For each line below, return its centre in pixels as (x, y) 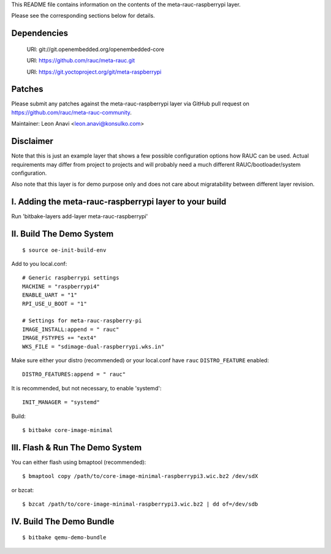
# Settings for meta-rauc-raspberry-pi (82, 321)
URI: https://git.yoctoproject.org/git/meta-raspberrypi (94, 72)
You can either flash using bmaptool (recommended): (79, 462)
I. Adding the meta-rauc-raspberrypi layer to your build (119, 202)
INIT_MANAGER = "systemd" (61, 402)
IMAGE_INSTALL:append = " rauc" (71, 329)
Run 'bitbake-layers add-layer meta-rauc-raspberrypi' (80, 216)
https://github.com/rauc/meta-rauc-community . (71, 112)
